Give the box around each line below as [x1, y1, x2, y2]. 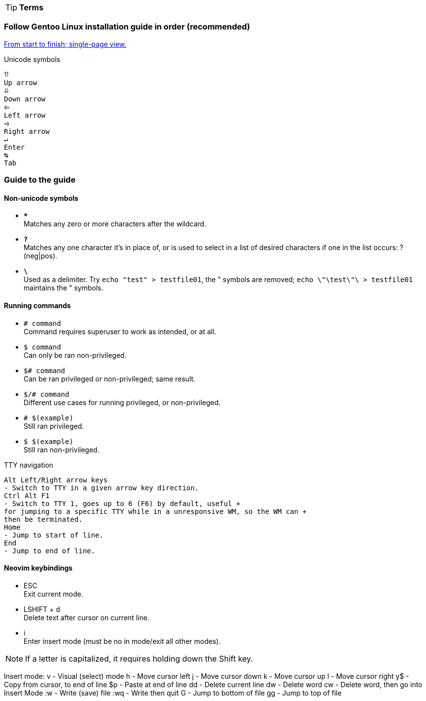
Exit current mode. [24, 589, 84, 598]
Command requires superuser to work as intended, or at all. [24, 327, 216, 336]
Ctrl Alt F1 [4, 491, 50, 500]
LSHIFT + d [24, 605, 61, 613]
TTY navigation [4, 460, 54, 469]
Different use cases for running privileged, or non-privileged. [24, 398, 221, 407]
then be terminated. [4, 515, 83, 523]
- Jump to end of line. [4, 546, 95, 555]
